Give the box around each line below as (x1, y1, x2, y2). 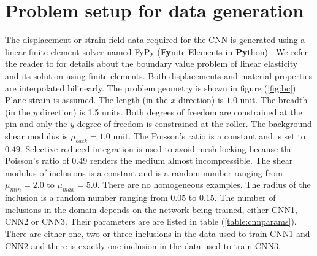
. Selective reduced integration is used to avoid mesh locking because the (20, 142, 293, 155)
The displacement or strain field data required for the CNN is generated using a (5, 33, 305, 46)
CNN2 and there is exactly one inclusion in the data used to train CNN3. (5, 239, 281, 252)
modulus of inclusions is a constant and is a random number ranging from (5, 166, 283, 179)
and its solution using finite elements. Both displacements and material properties (5, 69, 312, 82)
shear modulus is (5, 129, 68, 142)
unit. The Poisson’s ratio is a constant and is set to (113, 129, 305, 142)
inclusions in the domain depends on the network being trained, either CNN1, (5, 203, 297, 215)
